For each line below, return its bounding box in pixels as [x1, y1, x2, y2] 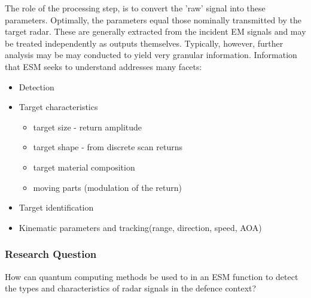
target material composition [33, 160, 135, 173]
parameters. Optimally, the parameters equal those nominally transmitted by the [5, 13, 301, 26]
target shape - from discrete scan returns [33, 141, 182, 153]
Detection [19, 80, 54, 93]
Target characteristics [19, 101, 98, 113]
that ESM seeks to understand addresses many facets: [5, 60, 202, 72]
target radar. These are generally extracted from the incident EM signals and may [5, 25, 306, 38]
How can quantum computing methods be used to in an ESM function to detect [5, 270, 298, 282]
